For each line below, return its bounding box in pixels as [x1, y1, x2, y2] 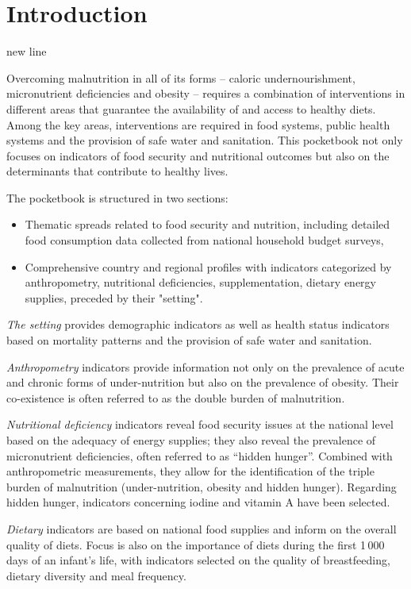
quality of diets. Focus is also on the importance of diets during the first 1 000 [6, 536, 385, 552]
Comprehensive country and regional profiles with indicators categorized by [25, 258, 392, 275]
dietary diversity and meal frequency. [6, 567, 186, 583]
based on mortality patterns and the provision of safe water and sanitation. [6, 332, 372, 348]
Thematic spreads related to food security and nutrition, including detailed [25, 216, 390, 233]
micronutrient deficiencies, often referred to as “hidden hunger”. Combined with [6, 447, 393, 464]
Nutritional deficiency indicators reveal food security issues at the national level [6, 416, 394, 433]
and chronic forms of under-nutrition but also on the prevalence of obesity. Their [6, 374, 399, 391]
